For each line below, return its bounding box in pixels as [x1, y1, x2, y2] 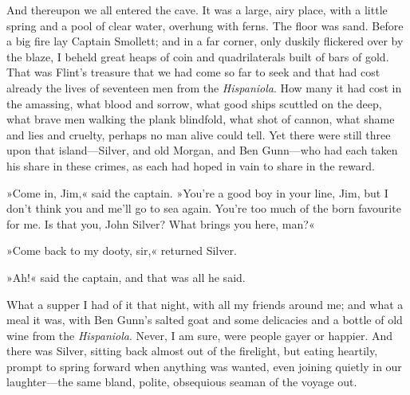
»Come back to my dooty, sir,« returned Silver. [6, 242, 237, 259]
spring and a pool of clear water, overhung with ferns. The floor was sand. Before [6, 17, 404, 33]
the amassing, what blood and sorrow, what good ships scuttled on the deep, [6, 95, 382, 111]
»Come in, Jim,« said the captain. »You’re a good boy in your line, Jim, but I [6, 184, 388, 201]
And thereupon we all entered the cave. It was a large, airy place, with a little [6, 2, 388, 18]
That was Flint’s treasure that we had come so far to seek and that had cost [6, 64, 380, 80]
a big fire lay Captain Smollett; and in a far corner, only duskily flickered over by [6, 33, 404, 49]
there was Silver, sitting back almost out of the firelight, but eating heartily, [6, 342, 378, 359]
